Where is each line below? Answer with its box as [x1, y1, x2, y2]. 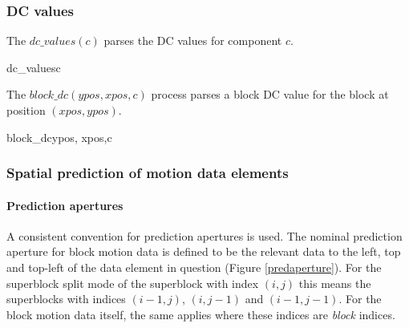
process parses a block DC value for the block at [151, 86, 389, 103]
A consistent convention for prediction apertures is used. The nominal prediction [6, 227, 403, 244]
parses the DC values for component [103, 32, 282, 49]
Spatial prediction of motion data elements [6, 163, 289, 183]
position [6, 102, 46, 118]
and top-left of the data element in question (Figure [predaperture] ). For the [6, 259, 382, 276]
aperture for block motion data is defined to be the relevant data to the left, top [6, 243, 401, 260]
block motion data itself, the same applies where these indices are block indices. [6, 306, 395, 322]
